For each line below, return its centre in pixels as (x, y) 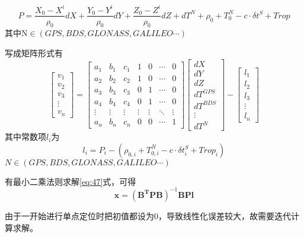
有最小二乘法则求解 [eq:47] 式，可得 (71, 181)
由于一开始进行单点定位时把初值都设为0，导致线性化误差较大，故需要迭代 (148, 215)
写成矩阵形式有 (34, 52)
